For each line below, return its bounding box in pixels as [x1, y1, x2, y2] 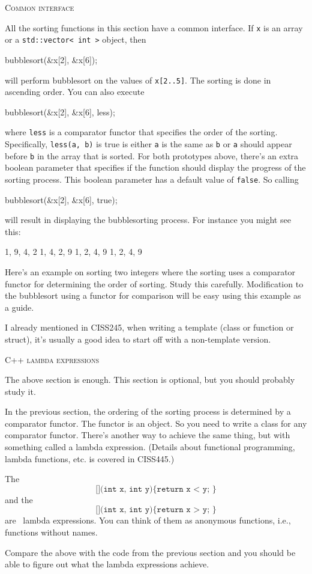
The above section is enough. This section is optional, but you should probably [5, 373, 295, 386]
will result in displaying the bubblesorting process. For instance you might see [5, 213, 291, 226]
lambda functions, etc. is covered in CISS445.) [5, 452, 175, 465]
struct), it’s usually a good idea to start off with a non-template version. [5, 332, 271, 345]
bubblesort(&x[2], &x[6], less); [5, 105, 115, 118]
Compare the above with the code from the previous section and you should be [5, 546, 296, 558]
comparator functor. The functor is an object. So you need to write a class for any [5, 417, 307, 429]
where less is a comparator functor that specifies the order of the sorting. [5, 126, 278, 138]
